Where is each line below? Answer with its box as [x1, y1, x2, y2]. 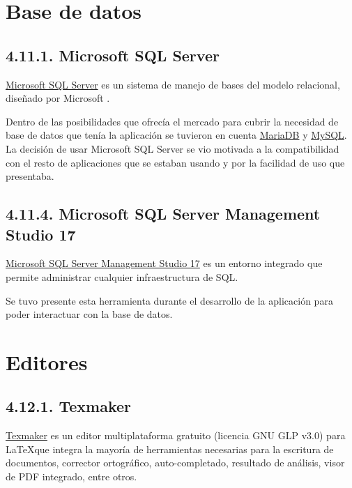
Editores [6, 347, 88, 376]
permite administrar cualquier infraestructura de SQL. [6, 269, 238, 284]
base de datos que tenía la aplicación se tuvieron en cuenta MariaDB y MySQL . [6, 128, 347, 142]
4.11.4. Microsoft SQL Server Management [6, 203, 321, 224]
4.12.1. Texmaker [6, 395, 131, 417]
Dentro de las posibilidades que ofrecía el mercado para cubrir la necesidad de [6, 114, 339, 128]
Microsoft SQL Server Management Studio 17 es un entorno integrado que [6, 256, 323, 270]
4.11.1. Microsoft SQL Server [6, 44, 220, 66]
